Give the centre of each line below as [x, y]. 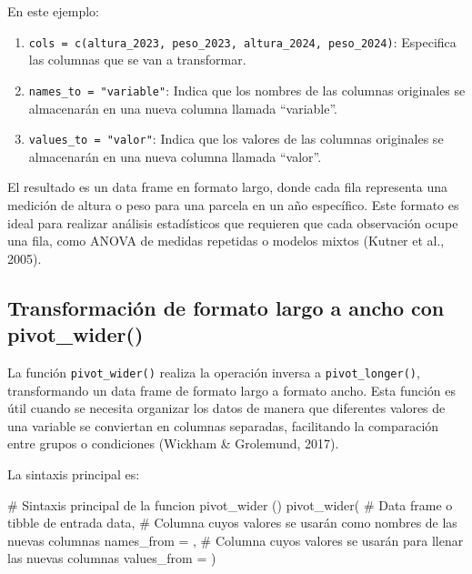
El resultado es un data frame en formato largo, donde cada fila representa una [228, 187]
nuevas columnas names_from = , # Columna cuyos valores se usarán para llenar [236, 540]
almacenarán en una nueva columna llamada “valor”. [175, 156]
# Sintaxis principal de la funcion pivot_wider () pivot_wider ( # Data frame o [230, 504]
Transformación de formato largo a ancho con [226, 307]
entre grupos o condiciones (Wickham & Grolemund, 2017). [173, 443]
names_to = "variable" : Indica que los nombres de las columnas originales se [247, 90]
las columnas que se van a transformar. [137, 60]
